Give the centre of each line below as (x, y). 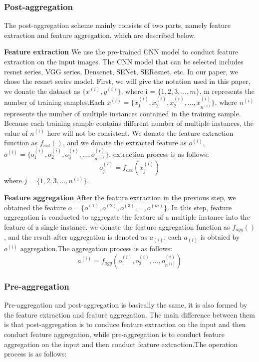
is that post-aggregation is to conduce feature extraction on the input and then (125, 324)
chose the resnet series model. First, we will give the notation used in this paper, (127, 81)
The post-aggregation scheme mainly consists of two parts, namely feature (117, 25)
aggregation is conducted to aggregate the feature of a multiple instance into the (127, 217)
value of (16, 133)
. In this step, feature (200, 207)
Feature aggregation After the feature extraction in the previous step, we (120, 197)
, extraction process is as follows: (159, 154)
